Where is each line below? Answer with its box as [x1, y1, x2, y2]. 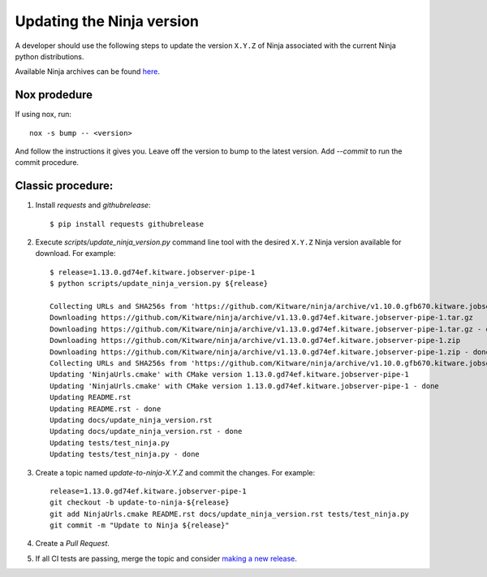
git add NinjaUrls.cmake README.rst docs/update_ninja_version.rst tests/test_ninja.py [50, 509, 410, 518]
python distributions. [15, 51, 84, 61]
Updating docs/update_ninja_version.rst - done [50, 427, 243, 436]
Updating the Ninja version [15, 12, 199, 30]
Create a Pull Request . [35, 539, 110, 549]
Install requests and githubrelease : [35, 200, 151, 210]
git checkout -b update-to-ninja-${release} [50, 498, 231, 507]
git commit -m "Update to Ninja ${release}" [50, 521, 231, 530]
